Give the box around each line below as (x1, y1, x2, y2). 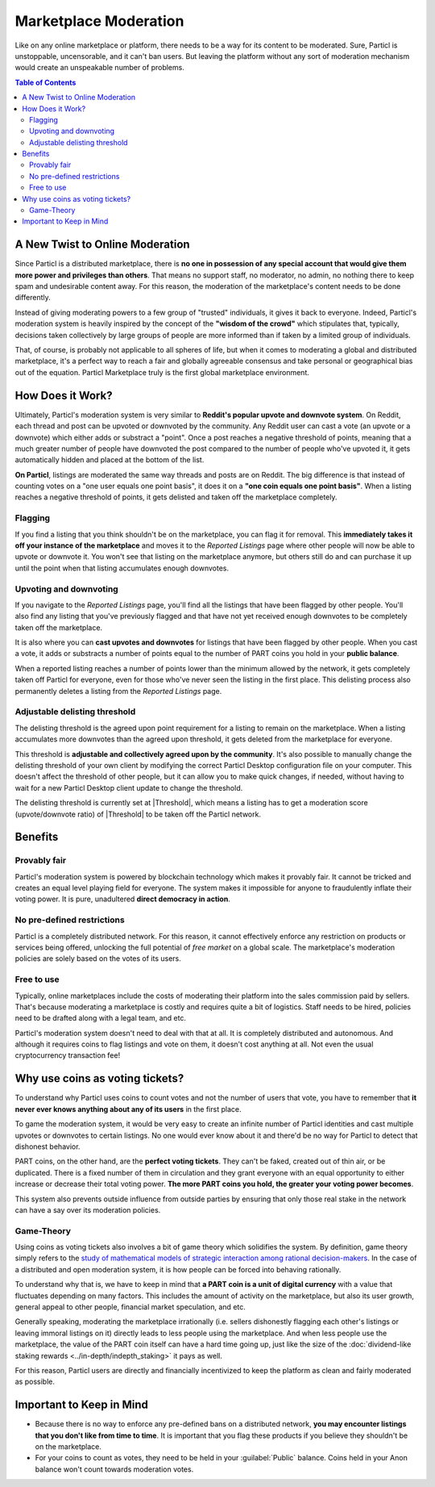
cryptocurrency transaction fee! (14, 1051, 121, 1060)
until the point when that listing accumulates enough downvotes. (14, 563, 230, 573)
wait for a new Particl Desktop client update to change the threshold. (14, 783, 243, 792)
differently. (14, 293, 52, 303)
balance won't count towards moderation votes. (35, 1464, 194, 1474)
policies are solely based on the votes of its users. (14, 954, 181, 963)
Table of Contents (14, 77, 77, 87)
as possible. (14, 1376, 56, 1387)
